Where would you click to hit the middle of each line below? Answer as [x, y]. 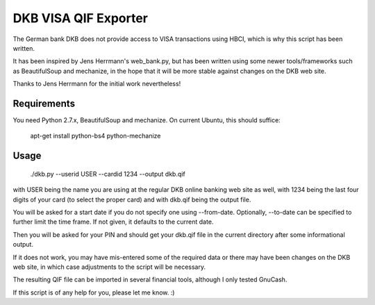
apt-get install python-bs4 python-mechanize [95, 136]
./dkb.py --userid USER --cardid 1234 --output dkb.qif [108, 174]
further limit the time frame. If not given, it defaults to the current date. [113, 222]
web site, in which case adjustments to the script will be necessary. [109, 267]
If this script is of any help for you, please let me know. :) [94, 292]
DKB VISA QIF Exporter [81, 18]
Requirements [44, 103]
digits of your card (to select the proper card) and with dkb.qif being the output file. [132, 199]
